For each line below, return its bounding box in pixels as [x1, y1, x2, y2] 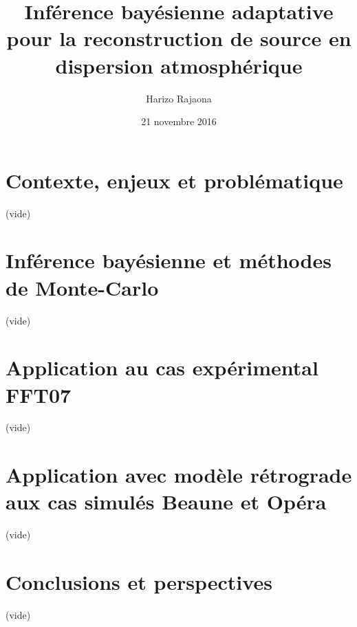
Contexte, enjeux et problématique [6, 166, 343, 194]
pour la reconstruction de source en [6, 24, 351, 52]
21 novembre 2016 [141, 114, 217, 129]
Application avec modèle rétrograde [6, 461, 352, 489]
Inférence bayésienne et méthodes [6, 246, 332, 274]
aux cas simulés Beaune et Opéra [6, 487, 327, 516]
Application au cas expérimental [6, 353, 318, 382]
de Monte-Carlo [6, 273, 159, 301]
